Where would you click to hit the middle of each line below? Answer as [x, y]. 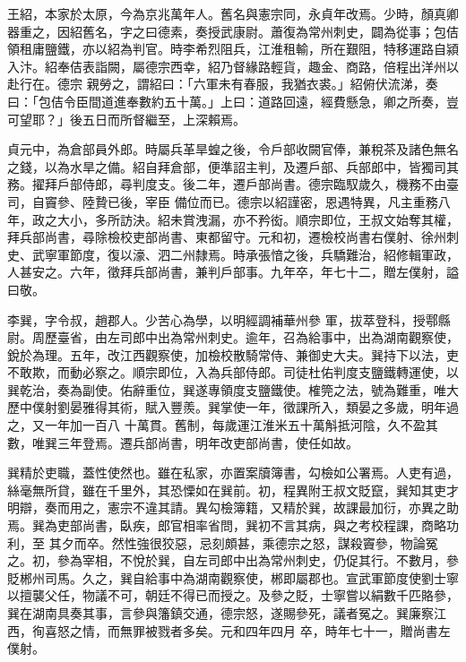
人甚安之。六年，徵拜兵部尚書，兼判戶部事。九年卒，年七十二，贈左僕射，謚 [233, 272]
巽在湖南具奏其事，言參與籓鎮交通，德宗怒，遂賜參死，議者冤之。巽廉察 [220, 613]
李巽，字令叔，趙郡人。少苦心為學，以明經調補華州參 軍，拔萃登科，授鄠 [223, 319]
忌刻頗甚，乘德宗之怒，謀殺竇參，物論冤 [319, 542]
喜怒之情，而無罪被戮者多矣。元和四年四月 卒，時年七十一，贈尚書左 [247, 630]
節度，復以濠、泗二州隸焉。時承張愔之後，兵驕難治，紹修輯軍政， [264, 254]
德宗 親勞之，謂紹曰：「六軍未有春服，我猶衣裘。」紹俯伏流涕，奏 [247, 84]
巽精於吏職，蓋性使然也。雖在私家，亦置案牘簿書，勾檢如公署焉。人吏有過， [233, 473]
